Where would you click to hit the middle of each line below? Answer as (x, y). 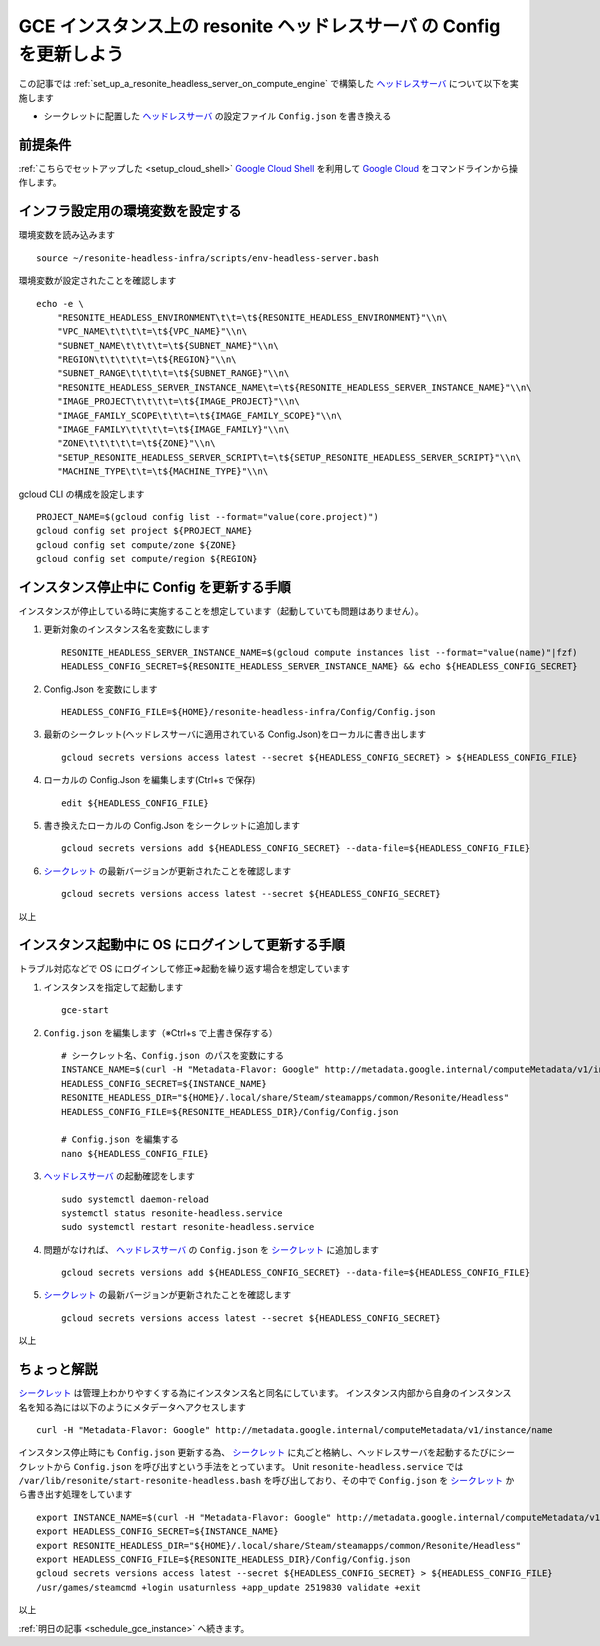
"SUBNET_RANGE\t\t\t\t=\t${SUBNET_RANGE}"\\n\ (173, 373)
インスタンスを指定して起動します (113, 987)
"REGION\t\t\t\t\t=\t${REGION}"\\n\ (146, 359)
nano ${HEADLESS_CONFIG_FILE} (135, 1153)
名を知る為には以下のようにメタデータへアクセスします (132, 1407)
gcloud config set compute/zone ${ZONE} (136, 544)
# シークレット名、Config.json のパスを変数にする (173, 1055)
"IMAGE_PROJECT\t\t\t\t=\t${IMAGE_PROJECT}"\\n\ (178, 401)
